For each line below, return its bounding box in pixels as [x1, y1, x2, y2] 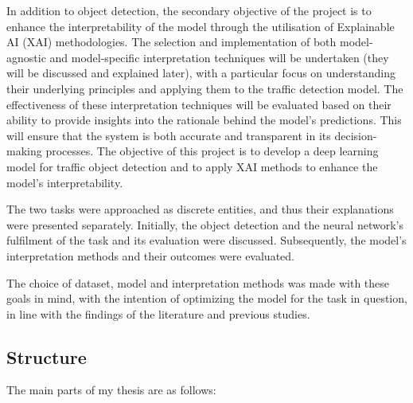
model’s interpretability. [6, 174, 123, 190]
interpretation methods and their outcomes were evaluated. [6, 247, 294, 264]
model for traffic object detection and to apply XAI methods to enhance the [6, 158, 378, 174]
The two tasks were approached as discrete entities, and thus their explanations [6, 201, 394, 217]
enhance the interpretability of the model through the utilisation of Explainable [6, 18, 395, 34]
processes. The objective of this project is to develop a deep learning [45, 143, 379, 159]
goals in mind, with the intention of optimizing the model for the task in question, [6, 290, 407, 307]
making [6, 143, 42, 159]
